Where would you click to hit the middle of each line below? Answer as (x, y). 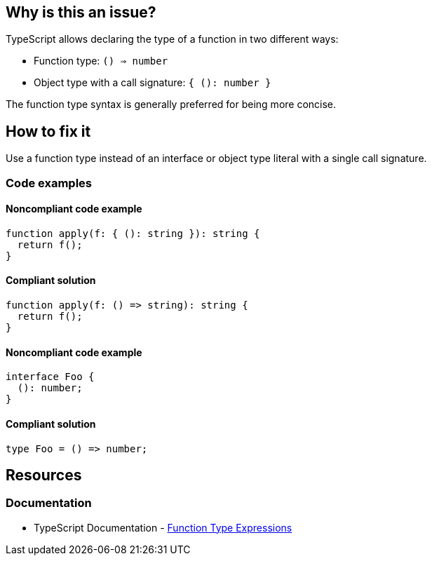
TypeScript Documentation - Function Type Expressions (163, 527)
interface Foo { (50, 377)
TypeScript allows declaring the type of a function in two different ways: (172, 39)
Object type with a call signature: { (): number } (153, 83)
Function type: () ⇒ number (101, 61)
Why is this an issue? (81, 12)
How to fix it (48, 131)
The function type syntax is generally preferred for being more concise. (171, 104)
